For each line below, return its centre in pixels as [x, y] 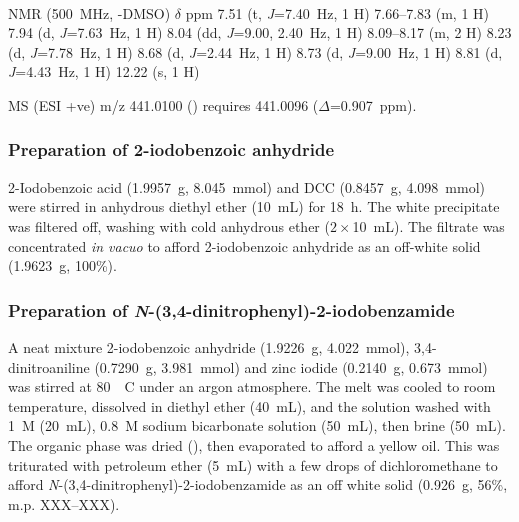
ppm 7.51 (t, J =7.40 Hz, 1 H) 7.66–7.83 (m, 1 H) [337, 12]
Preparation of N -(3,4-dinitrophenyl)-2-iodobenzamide [231, 309]
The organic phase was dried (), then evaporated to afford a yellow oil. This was [254, 444]
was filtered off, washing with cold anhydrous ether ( [169, 225]
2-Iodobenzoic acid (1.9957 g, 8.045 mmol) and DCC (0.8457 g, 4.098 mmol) [246, 186]
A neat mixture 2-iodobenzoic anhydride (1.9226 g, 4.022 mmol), [209, 346]
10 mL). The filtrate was [428, 225]
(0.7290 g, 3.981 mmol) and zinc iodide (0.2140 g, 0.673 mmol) [291, 366]
